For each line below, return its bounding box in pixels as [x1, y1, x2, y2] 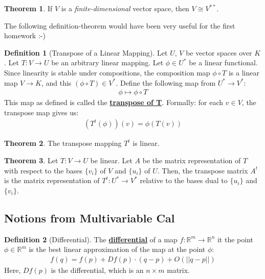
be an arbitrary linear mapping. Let [51, 57, 164, 68]
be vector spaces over [186, 47, 252, 58]
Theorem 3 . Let [4, 155, 58, 165]
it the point [217, 234, 253, 244]
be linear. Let [90, 155, 132, 165]
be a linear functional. [189, 57, 258, 68]
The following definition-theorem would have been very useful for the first [4, 20, 235, 31]
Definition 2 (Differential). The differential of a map [4, 234, 178, 244]
